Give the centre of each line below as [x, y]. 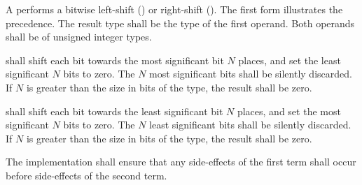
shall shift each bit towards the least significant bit [114, 111]
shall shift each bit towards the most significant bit [115, 60]
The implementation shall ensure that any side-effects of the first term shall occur [181, 162]
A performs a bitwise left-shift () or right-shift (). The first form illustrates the [174, 9]
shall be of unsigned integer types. [79, 37]
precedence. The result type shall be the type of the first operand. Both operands [180, 23]
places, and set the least [290, 60]
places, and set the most [289, 111]
